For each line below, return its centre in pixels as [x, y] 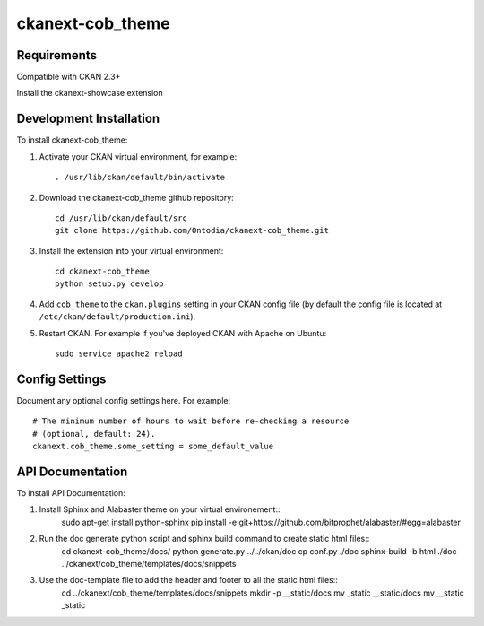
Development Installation [88, 119]
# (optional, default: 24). [94, 434]
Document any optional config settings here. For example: [124, 400]
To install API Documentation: [71, 493]
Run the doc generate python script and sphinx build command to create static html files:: [204, 539]
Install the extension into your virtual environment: [131, 250]
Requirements [57, 55]
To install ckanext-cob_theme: [72, 140]
